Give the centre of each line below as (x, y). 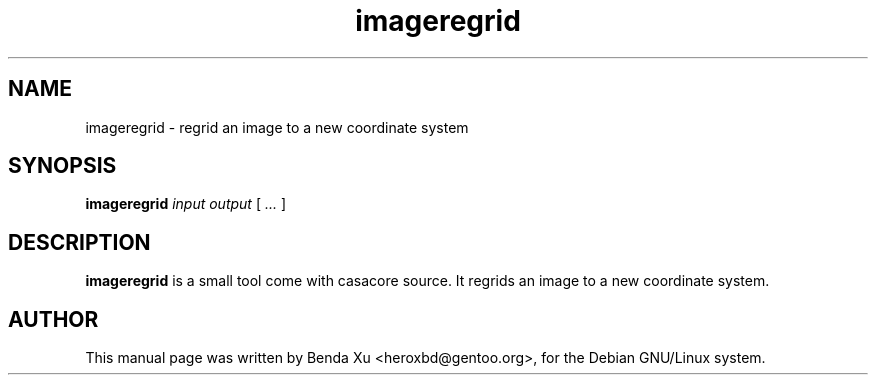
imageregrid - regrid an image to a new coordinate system (277, 127)
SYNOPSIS (62, 166)
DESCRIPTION (79, 242)
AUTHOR (53, 319)
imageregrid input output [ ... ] (186, 204)
